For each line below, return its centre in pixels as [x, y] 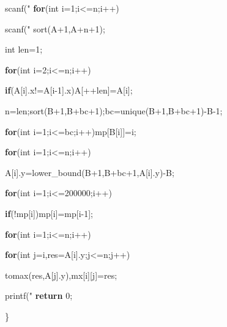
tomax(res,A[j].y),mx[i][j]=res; [61, 275]
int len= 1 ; [24, 49]
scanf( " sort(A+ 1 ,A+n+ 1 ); [55, 28]
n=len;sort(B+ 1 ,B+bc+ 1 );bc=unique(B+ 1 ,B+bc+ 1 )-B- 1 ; [114, 110]
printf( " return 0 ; [39, 296]
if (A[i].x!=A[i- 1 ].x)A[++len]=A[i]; [69, 90]
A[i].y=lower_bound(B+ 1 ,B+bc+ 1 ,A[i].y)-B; [90, 172]
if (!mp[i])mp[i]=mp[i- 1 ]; [49, 213]
